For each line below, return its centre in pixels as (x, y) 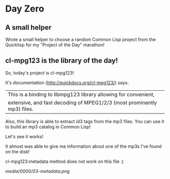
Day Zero (25, 9)
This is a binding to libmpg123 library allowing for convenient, (81, 94)
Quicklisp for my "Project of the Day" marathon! (55, 45)
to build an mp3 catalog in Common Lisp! (48, 127)
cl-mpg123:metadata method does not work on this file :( (65, 161)
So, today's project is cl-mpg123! (40, 73)
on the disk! (17, 151)
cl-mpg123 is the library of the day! (61, 61)
